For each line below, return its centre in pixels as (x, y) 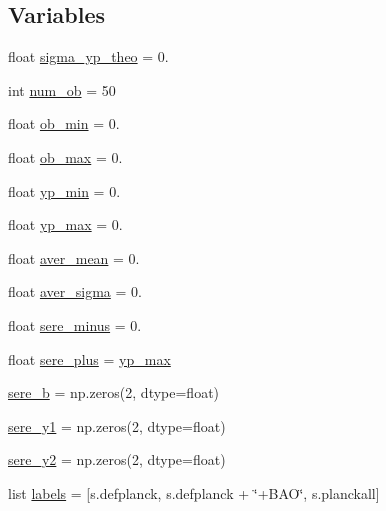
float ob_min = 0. (64, 123)
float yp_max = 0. (65, 224)
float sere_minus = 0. (75, 324)
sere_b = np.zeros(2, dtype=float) (114, 392)
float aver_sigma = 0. (75, 291)
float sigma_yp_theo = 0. (88, 56)
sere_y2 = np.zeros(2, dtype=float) (117, 459)
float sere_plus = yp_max (89, 358)
